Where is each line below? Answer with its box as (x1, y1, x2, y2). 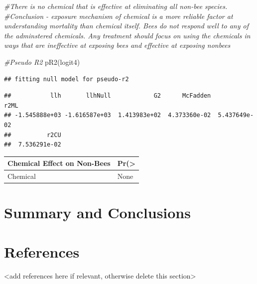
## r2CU (4, 131, 61, 139)
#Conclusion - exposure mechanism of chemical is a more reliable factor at (4, 10, 233, 21)
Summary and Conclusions (4, 202, 191, 223)
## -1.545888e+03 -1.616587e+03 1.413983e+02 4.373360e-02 (4, 112, 211, 119)
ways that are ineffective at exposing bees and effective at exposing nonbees (4, 40, 231, 50)
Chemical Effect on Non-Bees (7, 158, 111, 168)
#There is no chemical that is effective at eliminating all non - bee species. (4, 1, 228, 11)
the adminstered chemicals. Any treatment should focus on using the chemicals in (4, 30, 251, 40)
